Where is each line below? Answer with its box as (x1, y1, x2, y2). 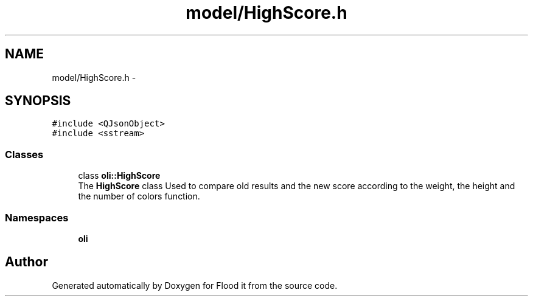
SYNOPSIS (5, 93, 71, 109)
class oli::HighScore (78, 170, 161, 181)
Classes (5, 148, 44, 161)
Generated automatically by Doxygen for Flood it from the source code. (52, 280, 338, 291)
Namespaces (5, 211, 69, 224)
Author (5, 254, 48, 270)
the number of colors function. (78, 191, 200, 202)
